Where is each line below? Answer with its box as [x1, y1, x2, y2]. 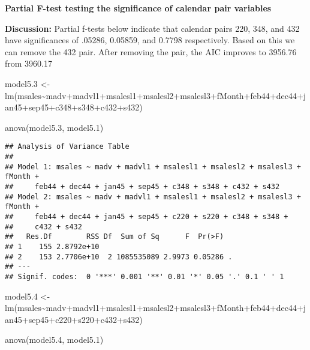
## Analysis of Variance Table [5, 142, 130, 151]
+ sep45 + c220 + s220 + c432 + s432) [22, 313, 143, 325]
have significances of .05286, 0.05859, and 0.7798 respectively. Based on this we [5, 34, 295, 46]
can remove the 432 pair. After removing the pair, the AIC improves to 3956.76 [5, 45, 297, 58]
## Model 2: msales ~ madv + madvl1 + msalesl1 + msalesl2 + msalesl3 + [5, 192, 301, 201]
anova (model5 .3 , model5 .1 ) [5, 121, 104, 133]
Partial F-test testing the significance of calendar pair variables [5, 2, 272, 14]
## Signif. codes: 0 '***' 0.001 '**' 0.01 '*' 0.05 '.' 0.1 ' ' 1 [5, 272, 284, 281]
